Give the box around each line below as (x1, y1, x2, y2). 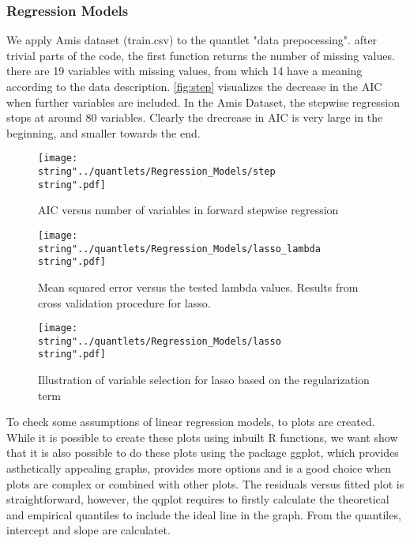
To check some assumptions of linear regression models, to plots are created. (6, 413, 375, 430)
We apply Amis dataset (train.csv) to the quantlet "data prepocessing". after (6, 32, 378, 48)
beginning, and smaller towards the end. (6, 124, 201, 141)
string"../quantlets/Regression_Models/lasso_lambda (38, 243, 321, 255)
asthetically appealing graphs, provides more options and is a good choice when (6, 460, 392, 477)
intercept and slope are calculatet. (6, 522, 171, 538)
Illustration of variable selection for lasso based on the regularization (38, 371, 370, 388)
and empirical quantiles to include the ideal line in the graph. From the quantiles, (6, 506, 401, 522)
